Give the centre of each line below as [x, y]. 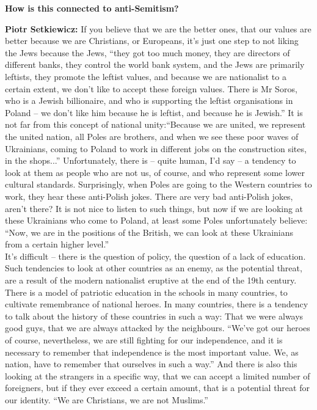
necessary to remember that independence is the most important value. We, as [152, 352]
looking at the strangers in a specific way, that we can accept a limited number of [158, 375]
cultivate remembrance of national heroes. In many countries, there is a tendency [157, 304]
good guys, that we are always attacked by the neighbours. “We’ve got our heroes [158, 328]
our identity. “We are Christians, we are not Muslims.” [107, 400]
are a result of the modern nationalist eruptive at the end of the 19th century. [151, 280]
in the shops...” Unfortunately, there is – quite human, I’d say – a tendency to [151, 160]
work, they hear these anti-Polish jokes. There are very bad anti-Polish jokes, [149, 196]
